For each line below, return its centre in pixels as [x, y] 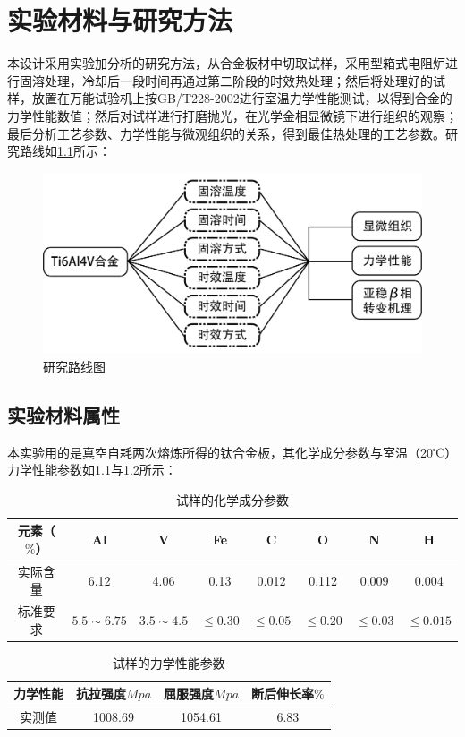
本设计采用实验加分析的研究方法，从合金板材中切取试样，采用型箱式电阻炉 [226, 63]
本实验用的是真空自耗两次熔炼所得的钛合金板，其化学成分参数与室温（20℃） [232, 452]
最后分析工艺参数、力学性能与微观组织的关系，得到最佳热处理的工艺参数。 [226, 133]
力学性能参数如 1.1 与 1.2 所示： [92, 470]
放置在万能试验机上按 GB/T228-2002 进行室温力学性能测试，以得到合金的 [242, 98]
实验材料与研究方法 [120, 20]
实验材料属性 [63, 414]
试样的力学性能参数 [169, 662]
